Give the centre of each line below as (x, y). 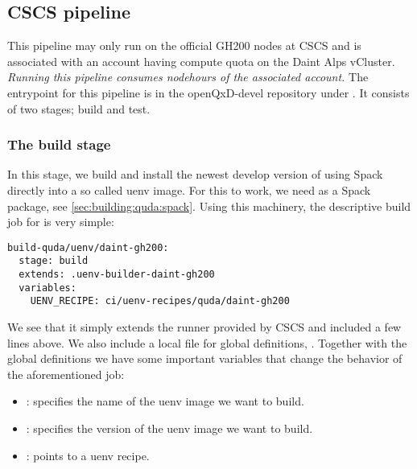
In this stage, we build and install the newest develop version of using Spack (195, 174)
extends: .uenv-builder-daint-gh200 (117, 275)
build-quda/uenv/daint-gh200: (88, 247)
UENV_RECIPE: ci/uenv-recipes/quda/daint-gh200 (160, 301)
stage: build (54, 261)
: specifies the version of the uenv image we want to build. (169, 428)
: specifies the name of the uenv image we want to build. (165, 401)
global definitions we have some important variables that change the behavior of (205, 358)
